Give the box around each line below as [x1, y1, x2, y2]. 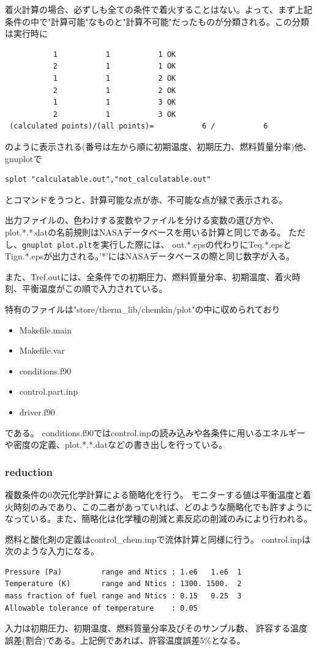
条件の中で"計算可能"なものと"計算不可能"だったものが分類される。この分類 [5, 15, 309, 28]
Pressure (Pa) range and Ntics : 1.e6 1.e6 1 [5, 567, 242, 576]
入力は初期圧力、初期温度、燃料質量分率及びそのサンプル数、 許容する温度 [5, 622, 308, 634]
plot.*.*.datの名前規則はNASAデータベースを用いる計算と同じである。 [5, 225, 286, 238]
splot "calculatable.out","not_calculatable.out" [5, 175, 211, 184]
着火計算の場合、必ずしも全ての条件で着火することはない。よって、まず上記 [5, 3, 313, 15]
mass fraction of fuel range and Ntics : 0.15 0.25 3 [5, 592, 242, 601]
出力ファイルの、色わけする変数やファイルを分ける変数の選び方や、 [5, 214, 279, 226]
